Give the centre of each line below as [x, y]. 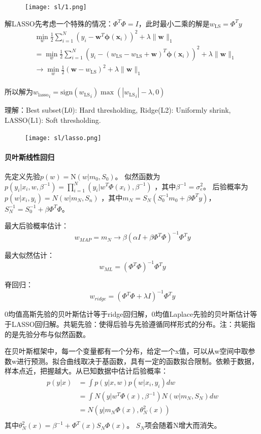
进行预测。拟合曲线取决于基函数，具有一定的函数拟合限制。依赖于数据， [138, 361]
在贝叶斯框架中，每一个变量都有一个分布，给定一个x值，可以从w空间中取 [126, 351]
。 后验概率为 [225, 186]
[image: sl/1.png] [56, 7]
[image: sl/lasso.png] [63, 138]
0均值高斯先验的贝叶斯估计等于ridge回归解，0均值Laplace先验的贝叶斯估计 [127, 314]
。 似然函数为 [138, 176]
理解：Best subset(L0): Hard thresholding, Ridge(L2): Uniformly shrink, [118, 110]
